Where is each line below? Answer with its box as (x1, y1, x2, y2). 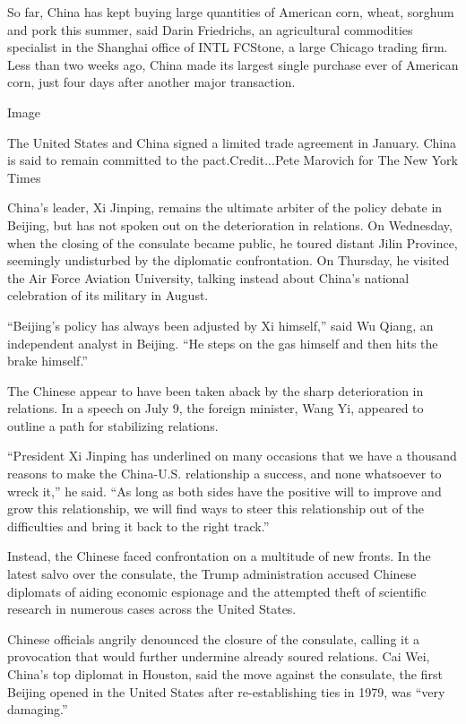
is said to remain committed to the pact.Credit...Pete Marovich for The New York (7, 151, 458, 169)
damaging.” (7, 700, 68, 719)
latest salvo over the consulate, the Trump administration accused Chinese (7, 565, 417, 583)
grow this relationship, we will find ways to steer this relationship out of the (7, 499, 424, 518)
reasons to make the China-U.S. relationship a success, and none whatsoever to (7, 464, 442, 483)
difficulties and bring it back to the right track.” (7, 516, 270, 535)
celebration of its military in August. (7, 286, 209, 305)
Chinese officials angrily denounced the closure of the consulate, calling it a (7, 629, 420, 648)
